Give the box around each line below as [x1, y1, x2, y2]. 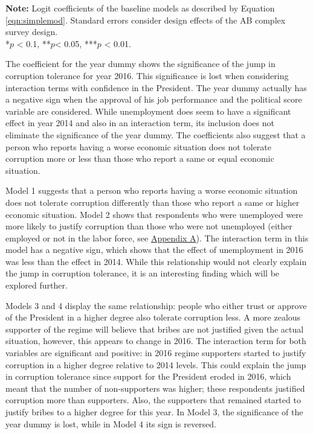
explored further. [5, 279, 68, 292]
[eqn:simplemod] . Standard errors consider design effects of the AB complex [5, 13, 286, 26]
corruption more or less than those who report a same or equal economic [5, 152, 274, 165]
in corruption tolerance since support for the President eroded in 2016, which [5, 370, 291, 383]
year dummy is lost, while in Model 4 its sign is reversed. [5, 417, 216, 430]
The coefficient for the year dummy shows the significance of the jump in [5, 57, 276, 70]
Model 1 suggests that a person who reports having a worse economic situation [5, 184, 298, 197]
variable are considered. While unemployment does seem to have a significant [5, 104, 291, 117]
